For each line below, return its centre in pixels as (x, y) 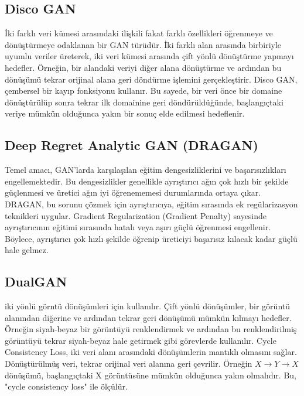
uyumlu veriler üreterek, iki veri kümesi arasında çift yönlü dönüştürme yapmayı (149, 56)
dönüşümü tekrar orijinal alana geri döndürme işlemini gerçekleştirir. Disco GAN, (151, 79)
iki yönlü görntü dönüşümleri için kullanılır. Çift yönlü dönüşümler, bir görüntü (148, 306)
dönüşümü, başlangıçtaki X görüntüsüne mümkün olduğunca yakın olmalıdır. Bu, (151, 375)
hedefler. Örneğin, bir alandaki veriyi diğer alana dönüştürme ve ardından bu (143, 67)
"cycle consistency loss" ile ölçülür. (66, 386)
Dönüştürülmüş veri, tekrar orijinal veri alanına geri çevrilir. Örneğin (129, 363)
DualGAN (36, 281)
